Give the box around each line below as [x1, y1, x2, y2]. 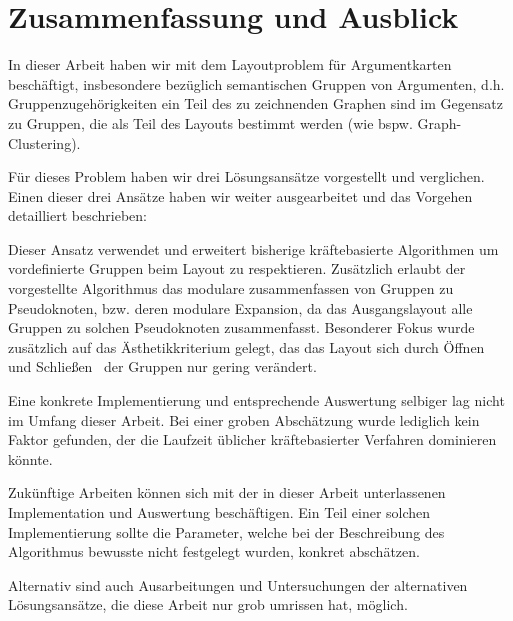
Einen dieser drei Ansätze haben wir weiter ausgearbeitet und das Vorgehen [8, 185, 473, 206]
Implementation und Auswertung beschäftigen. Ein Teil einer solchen [8, 502, 431, 522]
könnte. [8, 448, 53, 469]
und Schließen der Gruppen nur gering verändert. [8, 356, 317, 377]
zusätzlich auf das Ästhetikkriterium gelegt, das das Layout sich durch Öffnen [8, 336, 485, 357]
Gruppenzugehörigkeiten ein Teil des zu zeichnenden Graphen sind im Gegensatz [8, 93, 503, 114]
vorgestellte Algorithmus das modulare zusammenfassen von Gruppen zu [8, 278, 454, 299]
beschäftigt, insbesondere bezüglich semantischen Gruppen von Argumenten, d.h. [8, 73, 505, 94]
